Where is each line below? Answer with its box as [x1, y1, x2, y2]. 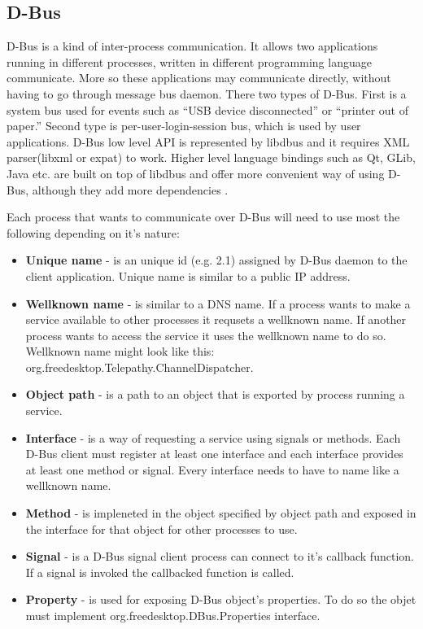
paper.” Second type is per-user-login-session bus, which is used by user [7, 117, 361, 134]
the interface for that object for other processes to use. [25, 520, 298, 537]
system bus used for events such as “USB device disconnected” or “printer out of [7, 101, 409, 118]
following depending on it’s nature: [7, 224, 180, 241]
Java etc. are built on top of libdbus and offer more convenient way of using [7, 164, 385, 181]
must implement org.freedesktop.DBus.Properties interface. [25, 607, 321, 624]
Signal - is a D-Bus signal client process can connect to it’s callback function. [25, 548, 414, 565]
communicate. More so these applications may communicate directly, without [7, 69, 391, 86]
